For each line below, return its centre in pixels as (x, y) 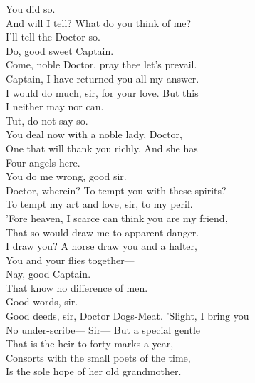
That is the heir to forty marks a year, (90, 343)
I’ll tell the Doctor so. (53, 37)
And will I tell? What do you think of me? (99, 22)
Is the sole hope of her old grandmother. (94, 371)
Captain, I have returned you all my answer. (103, 78)
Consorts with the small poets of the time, (98, 357)
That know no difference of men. (77, 287)
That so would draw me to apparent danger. (103, 232)
